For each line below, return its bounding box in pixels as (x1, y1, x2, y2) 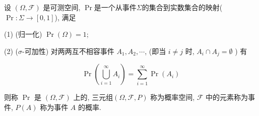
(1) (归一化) (4, 29, 42, 39)
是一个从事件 (94, 2, 137, 12)
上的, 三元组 (73, 92, 113, 102)
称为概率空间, (150, 92, 195, 102)
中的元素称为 (206, 92, 248, 102)
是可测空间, (43, 2, 81, 12)
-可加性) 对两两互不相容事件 (22, 45, 114, 56)
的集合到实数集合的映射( (142, 2, 223, 12)
